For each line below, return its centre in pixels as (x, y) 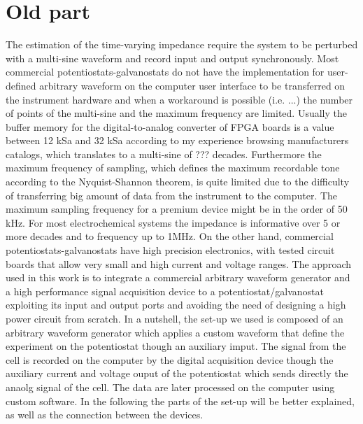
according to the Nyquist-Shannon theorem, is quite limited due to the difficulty (178, 182)
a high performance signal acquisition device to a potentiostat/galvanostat (165, 291)
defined (21, 85)
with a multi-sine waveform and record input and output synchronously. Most (172, 58)
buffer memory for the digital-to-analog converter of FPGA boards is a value (170, 126)
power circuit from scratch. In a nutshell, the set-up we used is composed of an (175, 318)
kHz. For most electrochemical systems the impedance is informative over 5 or (173, 222)
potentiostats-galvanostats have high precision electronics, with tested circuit (170, 250)
